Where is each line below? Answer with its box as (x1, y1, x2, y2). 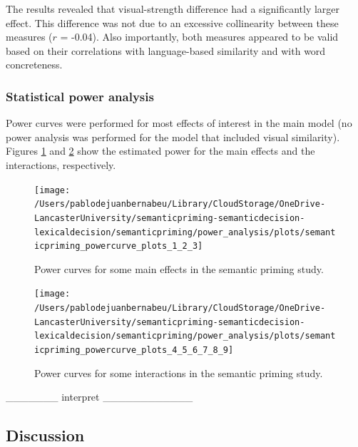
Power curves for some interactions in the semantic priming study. (34, 365, 323, 380)
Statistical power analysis (6, 87, 154, 105)
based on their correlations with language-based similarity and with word (6, 43, 326, 58)
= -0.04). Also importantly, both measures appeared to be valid (60, 29, 339, 44)
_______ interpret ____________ (6, 389, 193, 404)
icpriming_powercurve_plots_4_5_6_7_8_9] (34, 345, 234, 356)
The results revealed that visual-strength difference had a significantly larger (6, 1, 340, 16)
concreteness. (6, 57, 63, 72)
